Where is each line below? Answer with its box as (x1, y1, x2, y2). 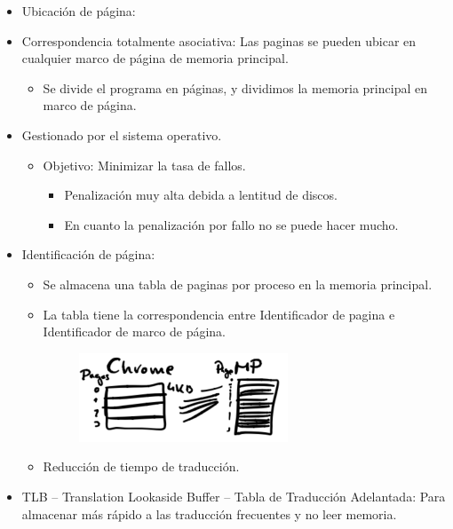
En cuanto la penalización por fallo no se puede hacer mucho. (64, 215, 399, 233)
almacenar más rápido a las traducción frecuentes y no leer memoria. (21, 504, 397, 523)
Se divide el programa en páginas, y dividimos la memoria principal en (43, 78, 427, 97)
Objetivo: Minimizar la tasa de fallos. (43, 155, 246, 174)
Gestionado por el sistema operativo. (21, 125, 222, 144)
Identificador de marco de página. (43, 322, 226, 341)
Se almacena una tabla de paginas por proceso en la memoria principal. (43, 274, 433, 293)
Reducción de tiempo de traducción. (43, 457, 240, 476)
